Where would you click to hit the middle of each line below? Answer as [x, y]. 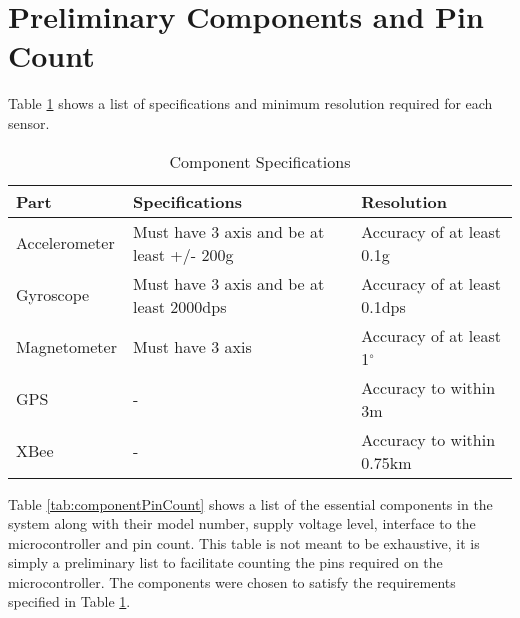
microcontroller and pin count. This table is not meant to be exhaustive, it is [244, 542]
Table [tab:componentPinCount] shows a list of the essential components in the [250, 503]
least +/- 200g [183, 254]
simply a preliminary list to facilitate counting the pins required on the [225, 562]
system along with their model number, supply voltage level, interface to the [242, 523]
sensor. [29, 122]
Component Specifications [260, 161]
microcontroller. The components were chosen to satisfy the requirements [232, 581]
